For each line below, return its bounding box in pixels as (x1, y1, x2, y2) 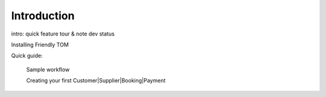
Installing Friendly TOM (11, 41, 69, 48)
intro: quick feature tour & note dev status (11, 30, 115, 37)
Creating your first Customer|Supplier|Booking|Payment (26, 77, 166, 84)
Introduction (11, 9, 75, 22)
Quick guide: (11, 52, 43, 60)
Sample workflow (26, 66, 70, 73)
